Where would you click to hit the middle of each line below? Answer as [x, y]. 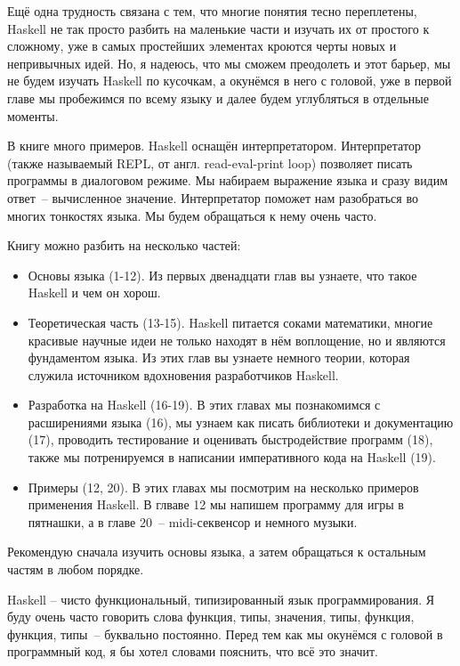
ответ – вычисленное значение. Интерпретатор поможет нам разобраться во [213, 197]
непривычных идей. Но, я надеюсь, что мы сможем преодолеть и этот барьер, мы [229, 63]
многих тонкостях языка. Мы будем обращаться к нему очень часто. [192, 215]
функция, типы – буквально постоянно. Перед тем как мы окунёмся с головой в [225, 634]
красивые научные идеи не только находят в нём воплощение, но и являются [237, 340]
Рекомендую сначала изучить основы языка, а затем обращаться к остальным [217, 552]
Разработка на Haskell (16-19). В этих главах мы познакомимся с [204, 405]
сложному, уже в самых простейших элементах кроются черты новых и [202, 46]
